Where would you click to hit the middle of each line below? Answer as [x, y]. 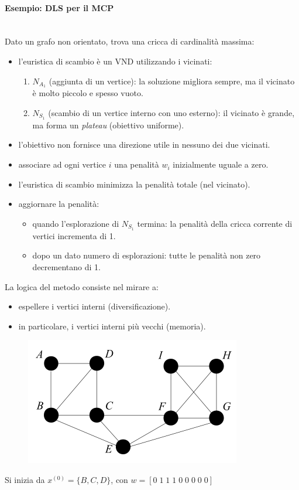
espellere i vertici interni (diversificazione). [94, 306]
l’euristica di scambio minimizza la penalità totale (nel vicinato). [134, 184]
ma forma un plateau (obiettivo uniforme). [108, 125]
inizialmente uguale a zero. [221, 164]
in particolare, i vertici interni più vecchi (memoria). [112, 326]
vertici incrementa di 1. [74, 235]
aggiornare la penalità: [59, 204]
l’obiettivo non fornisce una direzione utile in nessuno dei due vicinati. [144, 144]
